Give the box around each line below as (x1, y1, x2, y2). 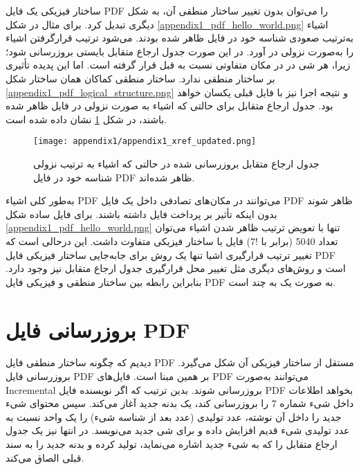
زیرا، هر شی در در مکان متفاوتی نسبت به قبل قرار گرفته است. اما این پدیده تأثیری (6, 57, 351, 72)
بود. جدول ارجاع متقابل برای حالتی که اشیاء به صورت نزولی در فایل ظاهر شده (6, 98, 333, 113)
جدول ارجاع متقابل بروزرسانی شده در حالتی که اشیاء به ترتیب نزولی (33, 156, 320, 170)
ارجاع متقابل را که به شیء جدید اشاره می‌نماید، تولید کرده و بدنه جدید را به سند (6, 437, 338, 451)
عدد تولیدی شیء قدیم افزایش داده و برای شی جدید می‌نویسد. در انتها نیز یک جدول (6, 423, 350, 437)
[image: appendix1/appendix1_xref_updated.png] (33, 136, 257, 147)
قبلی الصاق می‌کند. (6, 450, 84, 464)
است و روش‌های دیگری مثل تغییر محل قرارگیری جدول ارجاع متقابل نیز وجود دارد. (6, 261, 346, 275)
